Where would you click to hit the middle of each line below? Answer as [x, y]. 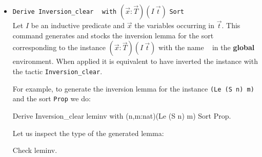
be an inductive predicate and [78, 25]
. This [231, 25]
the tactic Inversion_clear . [57, 71]
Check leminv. [35, 150]
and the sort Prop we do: [52, 98]
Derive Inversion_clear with [65, 12]
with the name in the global [206, 47]
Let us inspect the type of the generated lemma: [88, 133]
